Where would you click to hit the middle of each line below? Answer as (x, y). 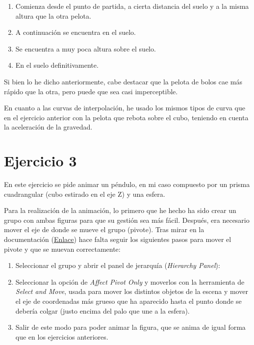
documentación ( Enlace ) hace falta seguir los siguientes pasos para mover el (118, 239)
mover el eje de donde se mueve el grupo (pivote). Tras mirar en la (104, 229)
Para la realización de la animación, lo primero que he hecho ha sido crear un (120, 210)
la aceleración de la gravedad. (48, 127)
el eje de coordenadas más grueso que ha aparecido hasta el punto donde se (128, 301)
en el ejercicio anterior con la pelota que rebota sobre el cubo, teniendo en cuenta (126, 117)
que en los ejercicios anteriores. (62, 336)
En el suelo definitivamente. (57, 65)
